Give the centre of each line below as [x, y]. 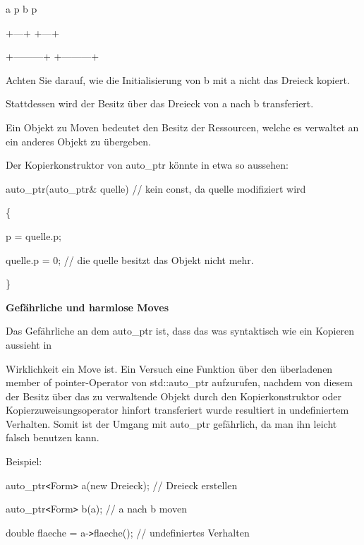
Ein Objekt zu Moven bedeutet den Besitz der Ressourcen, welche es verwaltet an [182, 127]
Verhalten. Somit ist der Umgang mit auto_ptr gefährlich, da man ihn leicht [171, 423]
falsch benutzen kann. [53, 437]
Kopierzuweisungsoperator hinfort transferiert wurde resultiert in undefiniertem [177, 410]
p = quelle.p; [34, 235]
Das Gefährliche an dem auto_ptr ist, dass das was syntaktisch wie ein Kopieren [180, 331]
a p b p [22, 8]
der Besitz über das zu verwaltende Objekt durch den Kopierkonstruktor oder [174, 396]
